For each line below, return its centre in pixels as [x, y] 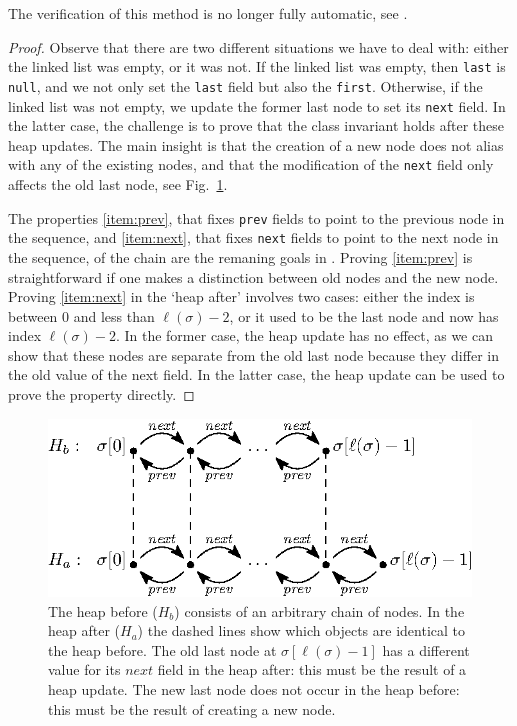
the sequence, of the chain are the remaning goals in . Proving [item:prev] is [240, 256]
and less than [114, 315]
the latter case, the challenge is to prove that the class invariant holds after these [256, 125]
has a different [426, 649]
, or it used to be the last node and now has [364, 315]
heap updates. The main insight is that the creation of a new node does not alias [256, 144]
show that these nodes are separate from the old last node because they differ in [253, 354]
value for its [84, 669]
